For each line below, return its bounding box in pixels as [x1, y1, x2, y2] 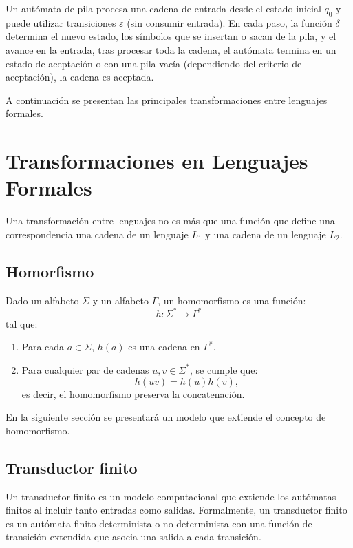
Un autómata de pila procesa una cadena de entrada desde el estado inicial [6, 1, 321, 15]
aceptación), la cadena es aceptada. [6, 70, 154, 84]
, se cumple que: [189, 362, 258, 377]
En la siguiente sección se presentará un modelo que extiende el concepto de [6, 410, 326, 424]
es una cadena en [128, 339, 200, 354]
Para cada [21, 339, 65, 354]
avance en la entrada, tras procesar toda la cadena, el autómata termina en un [6, 42, 336, 56]
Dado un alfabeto [6, 293, 79, 307]
